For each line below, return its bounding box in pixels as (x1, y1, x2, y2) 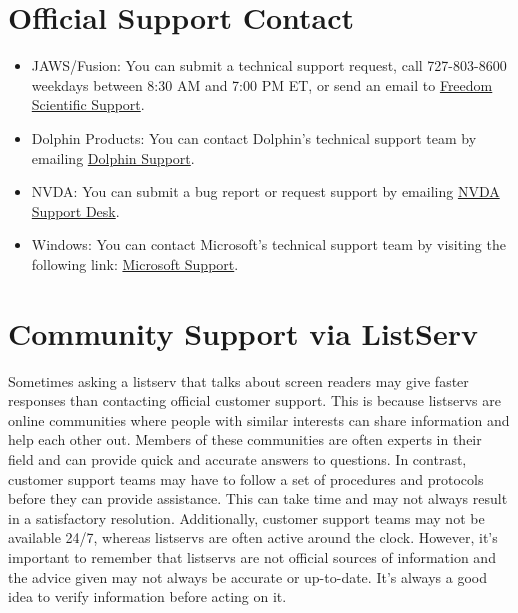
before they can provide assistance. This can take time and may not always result (8, 488, 508, 509)
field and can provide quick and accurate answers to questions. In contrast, (8, 448, 467, 469)
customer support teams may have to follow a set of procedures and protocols (8, 468, 484, 489)
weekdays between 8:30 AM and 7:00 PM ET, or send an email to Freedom (31, 74, 493, 95)
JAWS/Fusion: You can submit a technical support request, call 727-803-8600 (31, 55, 507, 76)
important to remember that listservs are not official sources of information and (8, 546, 496, 567)
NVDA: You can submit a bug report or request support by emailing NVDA (31, 181, 500, 202)
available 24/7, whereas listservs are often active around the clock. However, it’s (8, 527, 498, 548)
